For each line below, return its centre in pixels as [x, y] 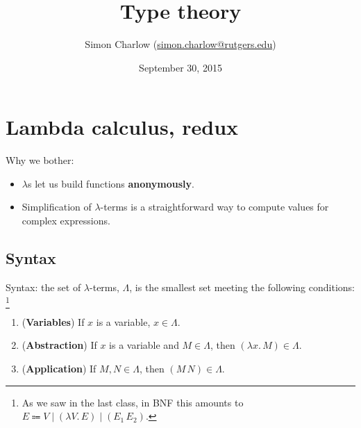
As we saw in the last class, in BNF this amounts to [133, 402]
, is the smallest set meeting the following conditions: [242, 287]
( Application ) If [59, 368]
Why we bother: [40, 160]
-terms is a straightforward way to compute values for [215, 207]
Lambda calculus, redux [122, 127]
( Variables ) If [53, 321]
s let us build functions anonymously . [111, 183]
